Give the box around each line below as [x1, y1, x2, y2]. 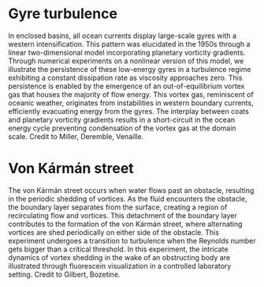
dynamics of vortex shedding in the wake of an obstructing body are [8, 252, 231, 262]
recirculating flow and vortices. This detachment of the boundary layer [8, 210, 238, 220]
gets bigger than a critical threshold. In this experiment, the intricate [8, 244, 229, 254]
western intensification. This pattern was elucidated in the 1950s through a [8, 39, 251, 48]
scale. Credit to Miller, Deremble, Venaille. [8, 131, 144, 141]
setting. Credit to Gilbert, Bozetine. [8, 270, 121, 279]
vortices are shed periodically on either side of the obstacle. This [8, 227, 219, 237]
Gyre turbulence [8, 5, 118, 23]
